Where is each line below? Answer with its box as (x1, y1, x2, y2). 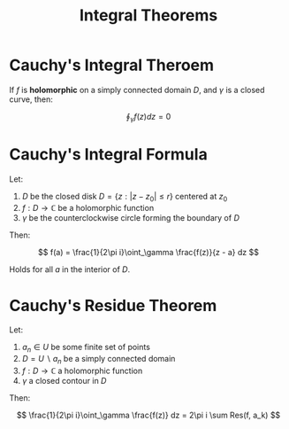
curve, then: (9, 94, 53, 105)
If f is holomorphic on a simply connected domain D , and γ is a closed (9, 84, 265, 95)
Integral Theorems (79, 5, 218, 26)
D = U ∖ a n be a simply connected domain (21, 354, 176, 366)
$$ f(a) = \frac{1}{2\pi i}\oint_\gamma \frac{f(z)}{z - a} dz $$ (38, 247, 259, 258)
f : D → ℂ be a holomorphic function (21, 203, 155, 214)
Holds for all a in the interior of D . (9, 264, 131, 275)
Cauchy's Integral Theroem (9, 55, 215, 75)
